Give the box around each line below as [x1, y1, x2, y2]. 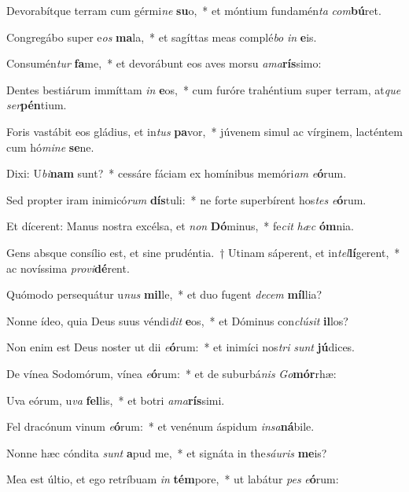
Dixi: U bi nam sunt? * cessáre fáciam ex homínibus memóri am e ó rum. [6, 165, 347, 182]
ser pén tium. [6, 97, 67, 113]
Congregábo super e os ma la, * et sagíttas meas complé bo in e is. [6, 28, 317, 45]
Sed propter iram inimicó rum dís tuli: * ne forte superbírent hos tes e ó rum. [6, 191, 367, 207]
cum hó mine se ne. [6, 138, 94, 155]
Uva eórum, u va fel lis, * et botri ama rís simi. [6, 391, 225, 408]
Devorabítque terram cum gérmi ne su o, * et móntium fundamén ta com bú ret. [6, 2, 381, 18]
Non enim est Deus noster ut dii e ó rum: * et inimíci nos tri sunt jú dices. [6, 339, 356, 355]
